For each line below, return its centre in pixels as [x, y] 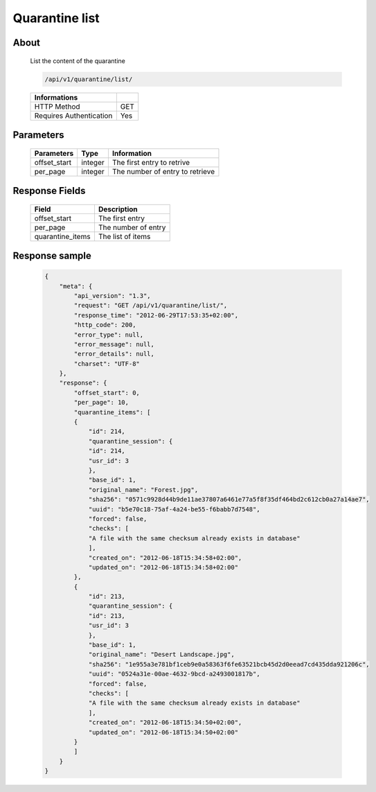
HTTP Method [57, 106]
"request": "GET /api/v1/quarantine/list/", [151, 306]
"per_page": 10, [101, 403]
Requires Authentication [73, 116]
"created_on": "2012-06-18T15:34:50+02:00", [165, 723]
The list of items [124, 236]
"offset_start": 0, [107, 393]
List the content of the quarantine [78, 61]
